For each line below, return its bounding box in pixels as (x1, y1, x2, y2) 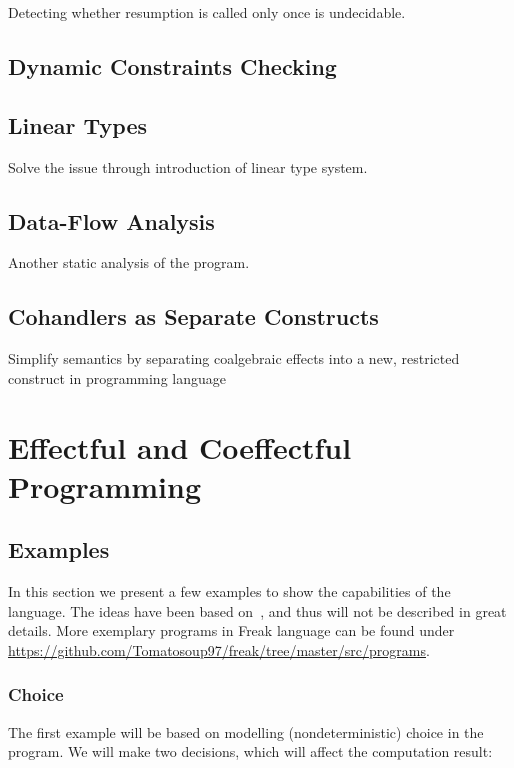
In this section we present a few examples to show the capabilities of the (8, 581, 451, 602)
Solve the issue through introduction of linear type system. (8, 156, 368, 177)
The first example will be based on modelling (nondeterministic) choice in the (8, 721, 484, 742)
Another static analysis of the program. (8, 252, 250, 273)
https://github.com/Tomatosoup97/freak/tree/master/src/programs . (8, 639, 430, 660)
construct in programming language (8, 367, 226, 388)
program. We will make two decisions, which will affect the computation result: (8, 741, 493, 762)
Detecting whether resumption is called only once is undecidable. (8, 2, 406, 22)
